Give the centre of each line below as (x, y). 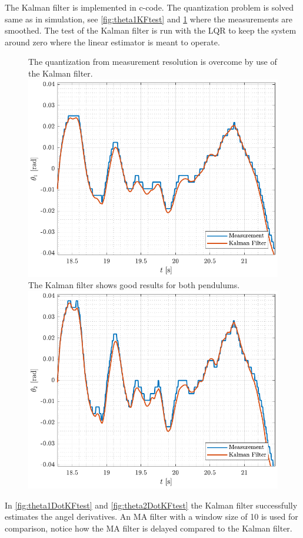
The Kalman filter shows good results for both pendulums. (134, 285)
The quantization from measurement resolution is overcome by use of (153, 62)
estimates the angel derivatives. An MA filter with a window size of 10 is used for (151, 516)
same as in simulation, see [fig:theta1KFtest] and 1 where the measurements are (149, 19)
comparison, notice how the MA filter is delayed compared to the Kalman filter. (149, 528)
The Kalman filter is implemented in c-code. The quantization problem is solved (149, 7)
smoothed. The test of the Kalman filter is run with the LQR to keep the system (151, 30)
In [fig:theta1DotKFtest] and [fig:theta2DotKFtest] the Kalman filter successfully (151, 505)
